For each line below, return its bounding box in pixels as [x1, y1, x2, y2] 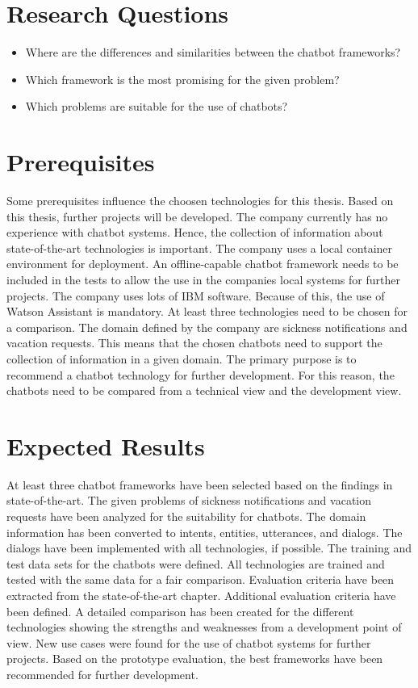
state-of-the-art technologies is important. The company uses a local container [6, 239, 393, 256]
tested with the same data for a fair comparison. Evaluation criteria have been [6, 571, 395, 588]
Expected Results [6, 429, 205, 462]
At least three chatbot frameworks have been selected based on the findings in [6, 476, 393, 493]
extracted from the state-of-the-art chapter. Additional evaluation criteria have [6, 587, 396, 604]
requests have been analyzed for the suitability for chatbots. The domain [6, 508, 366, 525]
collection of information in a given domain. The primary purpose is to [6, 350, 357, 367]
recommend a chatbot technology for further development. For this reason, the [6, 366, 395, 383]
